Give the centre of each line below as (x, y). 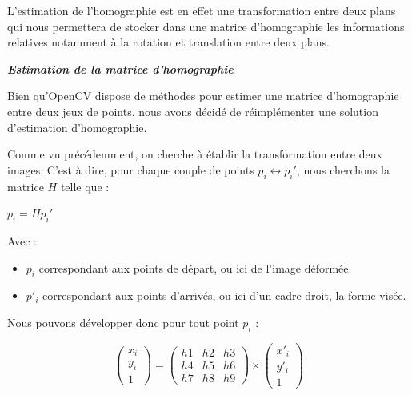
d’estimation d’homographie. (77, 127)
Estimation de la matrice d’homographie (120, 68)
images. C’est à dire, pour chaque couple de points (131, 169)
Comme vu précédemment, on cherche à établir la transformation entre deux (195, 154)
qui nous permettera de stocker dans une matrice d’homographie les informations (206, 26)
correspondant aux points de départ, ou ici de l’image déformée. (195, 267)
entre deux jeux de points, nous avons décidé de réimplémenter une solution (193, 111)
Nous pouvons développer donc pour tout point (123, 322)
